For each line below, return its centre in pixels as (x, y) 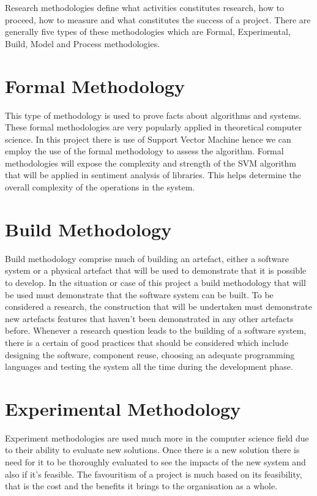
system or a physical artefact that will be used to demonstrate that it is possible (156, 270)
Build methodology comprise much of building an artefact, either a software (147, 258)
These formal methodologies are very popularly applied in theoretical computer (154, 127)
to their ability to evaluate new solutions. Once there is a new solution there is (152, 450)
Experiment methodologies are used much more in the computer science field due (157, 438)
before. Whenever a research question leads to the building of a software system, (156, 330)
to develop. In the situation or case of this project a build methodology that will (155, 282)
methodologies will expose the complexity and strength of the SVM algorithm (151, 163)
